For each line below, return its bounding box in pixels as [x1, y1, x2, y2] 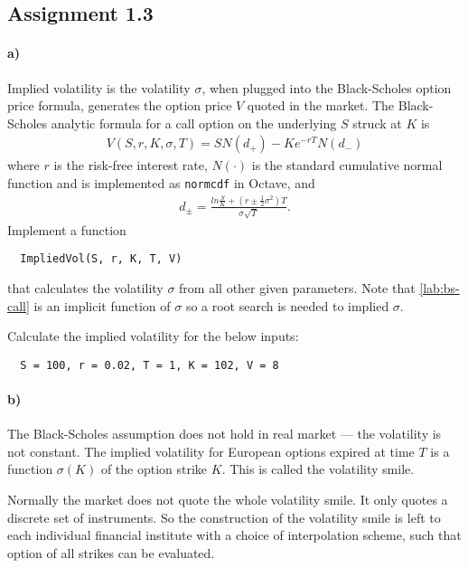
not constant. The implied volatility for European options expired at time [7, 441, 415, 460]
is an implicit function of [33, 296, 171, 315]
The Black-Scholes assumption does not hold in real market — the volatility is [7, 424, 442, 443]
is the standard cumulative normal [251, 156, 443, 175]
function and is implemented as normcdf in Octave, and [7, 173, 315, 192]
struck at [352, 113, 402, 132]
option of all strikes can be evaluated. [7, 543, 215, 562]
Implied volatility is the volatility [7, 78, 191, 97]
